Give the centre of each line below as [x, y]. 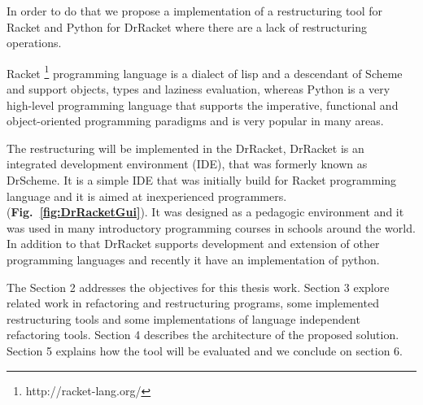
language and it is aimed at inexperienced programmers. [147, 196]
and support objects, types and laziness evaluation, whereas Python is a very [198, 89]
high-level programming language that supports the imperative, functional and [203, 105]
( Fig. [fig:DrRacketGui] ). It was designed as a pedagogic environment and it [205, 212]
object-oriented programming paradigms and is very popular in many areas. [195, 121]
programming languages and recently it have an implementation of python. [193, 259]
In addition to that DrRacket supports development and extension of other [193, 244]
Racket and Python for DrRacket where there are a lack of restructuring [187, 26]
